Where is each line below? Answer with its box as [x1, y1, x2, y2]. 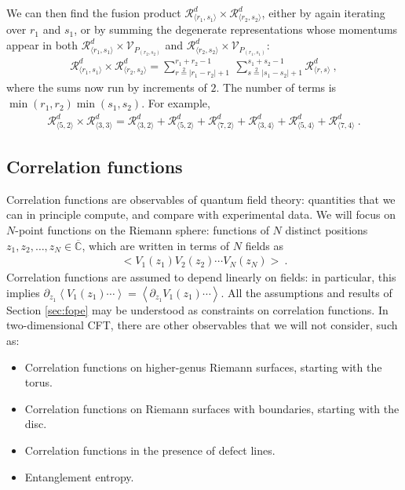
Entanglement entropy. [24, 468, 134, 485]
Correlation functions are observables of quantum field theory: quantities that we [6, 191, 396, 207]
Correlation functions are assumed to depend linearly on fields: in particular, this [6, 269, 396, 285]
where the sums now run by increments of [6, 79, 207, 96]
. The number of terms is [216, 79, 337, 96]
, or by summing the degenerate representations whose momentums [74, 21, 398, 38]
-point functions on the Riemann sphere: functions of [15, 222, 269, 238]
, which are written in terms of [82, 237, 230, 253]
